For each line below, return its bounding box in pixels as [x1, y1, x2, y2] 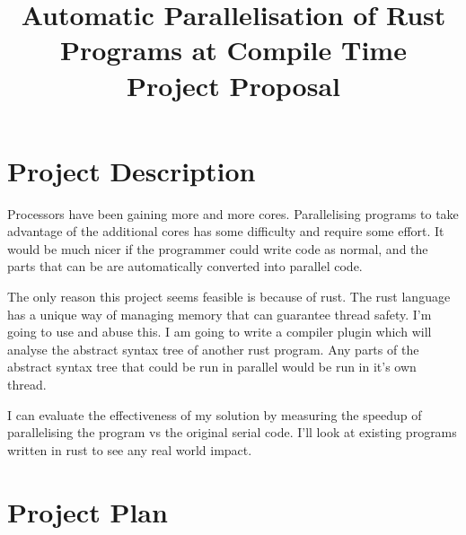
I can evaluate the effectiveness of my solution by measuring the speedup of [7, 405, 422, 424]
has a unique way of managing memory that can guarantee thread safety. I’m [7, 304, 432, 323]
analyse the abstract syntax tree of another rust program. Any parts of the [7, 339, 419, 358]
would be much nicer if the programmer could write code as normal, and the [7, 239, 428, 258]
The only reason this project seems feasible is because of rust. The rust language [7, 287, 451, 306]
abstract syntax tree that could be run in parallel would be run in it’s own [7, 357, 417, 376]
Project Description [7, 152, 256, 189]
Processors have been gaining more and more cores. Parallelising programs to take [7, 204, 459, 223]
